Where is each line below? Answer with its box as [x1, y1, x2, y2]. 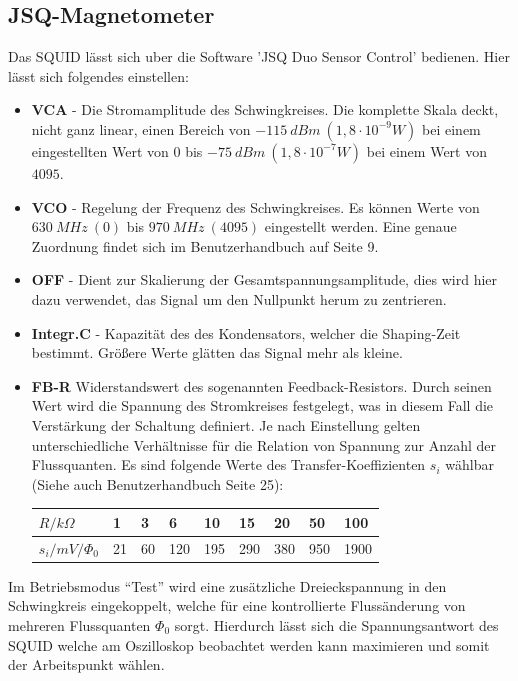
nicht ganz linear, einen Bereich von [31, 118, 251, 139]
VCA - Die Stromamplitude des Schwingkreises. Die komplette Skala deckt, [31, 99, 499, 120]
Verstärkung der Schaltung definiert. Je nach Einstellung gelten [31, 414, 421, 435]
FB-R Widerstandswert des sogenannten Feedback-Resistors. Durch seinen [31, 375, 492, 396]
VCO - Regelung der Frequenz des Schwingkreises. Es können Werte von [31, 196, 480, 217]
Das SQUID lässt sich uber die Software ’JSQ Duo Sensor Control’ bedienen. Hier [8, 46, 510, 67]
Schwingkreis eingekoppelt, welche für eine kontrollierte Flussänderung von [8, 595, 466, 616]
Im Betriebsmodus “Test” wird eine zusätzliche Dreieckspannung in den [8, 575, 447, 596]
